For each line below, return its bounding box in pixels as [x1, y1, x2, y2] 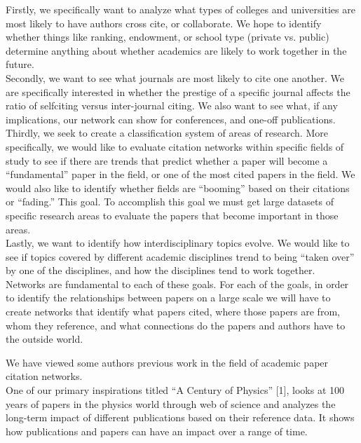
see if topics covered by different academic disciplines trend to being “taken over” [6, 249, 355, 264]
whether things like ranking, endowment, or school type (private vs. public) [6, 29, 329, 44]
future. [6, 57, 34, 71]
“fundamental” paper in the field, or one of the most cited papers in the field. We [6, 167, 355, 182]
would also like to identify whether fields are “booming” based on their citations [6, 180, 350, 195]
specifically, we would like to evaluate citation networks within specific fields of [6, 139, 344, 154]
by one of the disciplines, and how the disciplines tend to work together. [6, 263, 315, 278]
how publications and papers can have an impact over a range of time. [6, 423, 308, 438]
